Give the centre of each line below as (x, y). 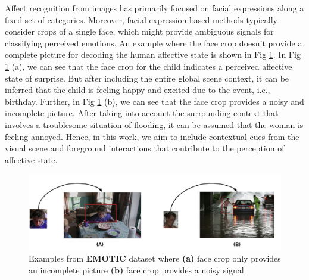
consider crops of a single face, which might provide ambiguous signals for (139, 31)
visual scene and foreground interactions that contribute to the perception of (145, 148)
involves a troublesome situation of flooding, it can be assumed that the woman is (154, 124)
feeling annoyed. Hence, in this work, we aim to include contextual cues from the (152, 136)
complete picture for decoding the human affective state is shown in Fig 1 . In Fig (153, 55)
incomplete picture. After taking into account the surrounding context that (142, 113)
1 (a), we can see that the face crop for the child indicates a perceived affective (149, 66)
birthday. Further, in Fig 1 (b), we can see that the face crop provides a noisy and (154, 101)
